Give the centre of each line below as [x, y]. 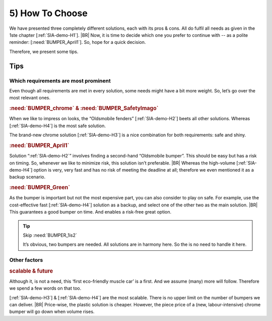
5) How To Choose [48, 13]
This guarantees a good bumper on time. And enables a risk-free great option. [90, 212]
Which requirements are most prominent [60, 81]
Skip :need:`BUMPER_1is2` [50, 235]
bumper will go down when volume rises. [52, 312]
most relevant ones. [30, 98]
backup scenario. [27, 177]
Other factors [26, 260]
